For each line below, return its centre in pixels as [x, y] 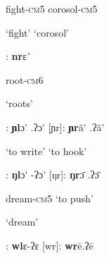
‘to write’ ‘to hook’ [46, 150]
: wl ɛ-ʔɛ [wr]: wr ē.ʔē [50, 245]
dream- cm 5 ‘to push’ [50, 198]
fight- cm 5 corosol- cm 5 [52, 8]
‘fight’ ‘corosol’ [37, 32]
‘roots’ [19, 103]
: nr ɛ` [19, 56]
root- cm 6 [25, 79]
